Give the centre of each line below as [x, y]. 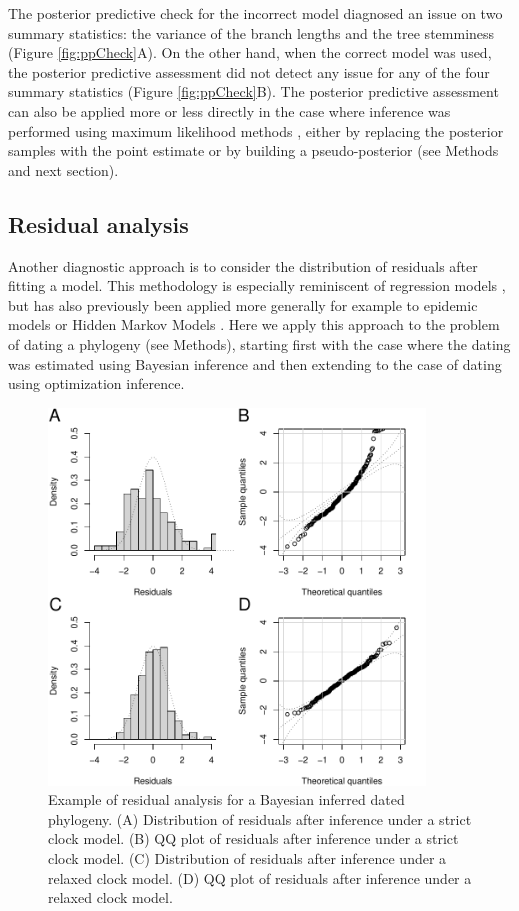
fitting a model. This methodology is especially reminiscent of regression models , [257, 285]
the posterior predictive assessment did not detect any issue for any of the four [249, 71]
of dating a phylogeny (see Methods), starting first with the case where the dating [259, 343]
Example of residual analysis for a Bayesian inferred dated [226, 799]
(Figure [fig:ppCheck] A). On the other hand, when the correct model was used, [250, 52]
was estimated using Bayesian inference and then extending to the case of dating [255, 363]
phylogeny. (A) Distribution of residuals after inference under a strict [260, 818]
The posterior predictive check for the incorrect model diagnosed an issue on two [255, 13]
